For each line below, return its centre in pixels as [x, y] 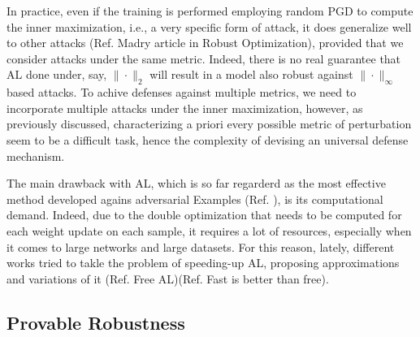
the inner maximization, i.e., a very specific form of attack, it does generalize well [209, 26]
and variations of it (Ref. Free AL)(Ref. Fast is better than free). [168, 278]
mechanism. [36, 156]
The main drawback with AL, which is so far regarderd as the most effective [196, 183]
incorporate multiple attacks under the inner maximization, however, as [185, 108]
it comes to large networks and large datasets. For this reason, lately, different [201, 246]
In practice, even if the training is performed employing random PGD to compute [210, 11]
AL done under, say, [57, 74]
